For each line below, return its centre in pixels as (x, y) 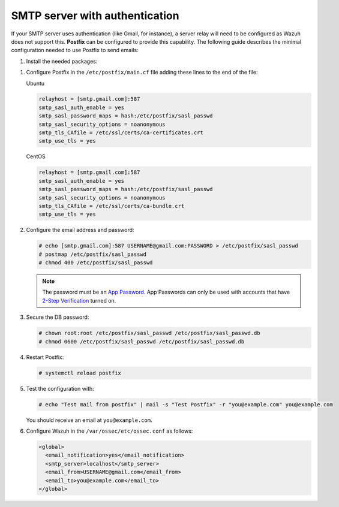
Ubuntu (35, 83)
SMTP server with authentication (95, 16)
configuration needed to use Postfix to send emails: (75, 50)
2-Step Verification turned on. (79, 300)
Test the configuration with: (60, 388)
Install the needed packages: (62, 61)
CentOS (36, 156)
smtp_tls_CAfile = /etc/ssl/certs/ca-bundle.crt (112, 206)
